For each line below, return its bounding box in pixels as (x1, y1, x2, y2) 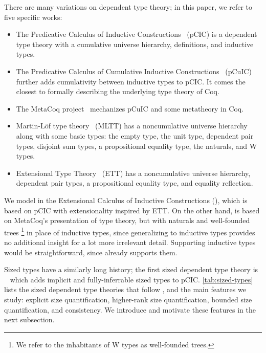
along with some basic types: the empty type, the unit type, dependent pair (16, 130, 254, 141)
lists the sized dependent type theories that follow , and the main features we (4, 284, 246, 295)
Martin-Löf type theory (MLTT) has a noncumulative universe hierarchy (16, 120, 248, 131)
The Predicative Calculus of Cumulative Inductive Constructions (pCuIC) (16, 65, 252, 76)
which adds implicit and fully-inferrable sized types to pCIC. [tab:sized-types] (10, 274, 253, 284)
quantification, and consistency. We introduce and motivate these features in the (4, 304, 256, 315)
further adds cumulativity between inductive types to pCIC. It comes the (16, 76, 246, 86)
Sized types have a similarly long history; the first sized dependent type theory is (4, 264, 258, 275)
